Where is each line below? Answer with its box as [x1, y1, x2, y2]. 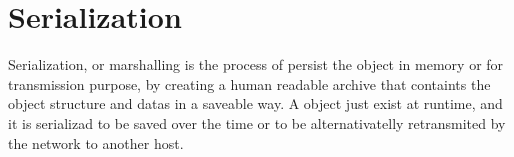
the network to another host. [8, 132, 184, 153]
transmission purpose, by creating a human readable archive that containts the [8, 73, 491, 94]
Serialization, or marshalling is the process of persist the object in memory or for [8, 54, 504, 75]
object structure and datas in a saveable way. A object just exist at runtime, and [8, 93, 503, 114]
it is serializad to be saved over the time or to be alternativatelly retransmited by [8, 112, 506, 133]
